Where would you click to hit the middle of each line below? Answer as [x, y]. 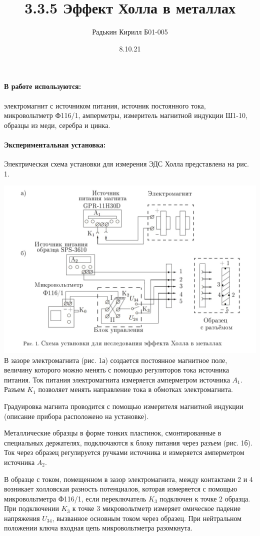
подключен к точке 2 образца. [205, 498]
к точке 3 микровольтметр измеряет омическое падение [156, 508]
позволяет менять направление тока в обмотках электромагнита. [135, 389]
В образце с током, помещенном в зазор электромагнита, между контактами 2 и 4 [128, 479]
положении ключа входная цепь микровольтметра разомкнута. [98, 528]
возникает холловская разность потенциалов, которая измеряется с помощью [121, 489]
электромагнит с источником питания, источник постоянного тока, [105, 105]
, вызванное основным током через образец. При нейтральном [147, 518]
